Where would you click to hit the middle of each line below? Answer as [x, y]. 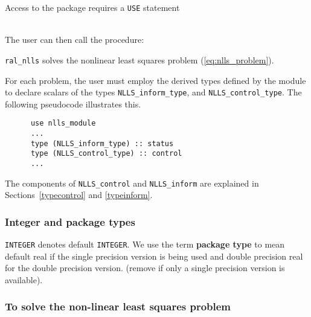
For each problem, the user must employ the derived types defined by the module [155, 80]
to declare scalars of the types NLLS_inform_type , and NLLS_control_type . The [153, 92]
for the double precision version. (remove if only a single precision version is [145, 268]
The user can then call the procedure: [75, 40]
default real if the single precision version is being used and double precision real [154, 256]
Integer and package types [70, 221]
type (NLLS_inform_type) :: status [102, 143]
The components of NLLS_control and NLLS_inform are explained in [132, 183]
